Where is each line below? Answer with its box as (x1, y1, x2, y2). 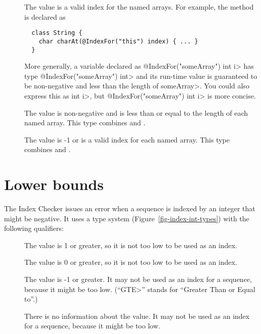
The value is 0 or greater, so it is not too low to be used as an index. (24, 257, 237, 267)
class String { (31, 29, 82, 37)
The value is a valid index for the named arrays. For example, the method (24, 2, 254, 12)
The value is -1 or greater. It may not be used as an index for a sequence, (24, 274, 252, 284)
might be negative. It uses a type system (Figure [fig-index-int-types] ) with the (4, 213, 249, 223)
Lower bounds (4, 174, 104, 195)
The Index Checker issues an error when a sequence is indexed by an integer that (4, 203, 255, 214)
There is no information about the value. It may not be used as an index (24, 310, 250, 321)
